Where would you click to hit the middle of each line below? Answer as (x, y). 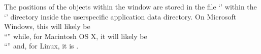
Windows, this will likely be (47, 26)
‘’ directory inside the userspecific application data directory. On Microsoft (120, 16)
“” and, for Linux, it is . (41, 46)
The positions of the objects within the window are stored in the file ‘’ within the (130, 6)
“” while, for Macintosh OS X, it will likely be (76, 36)
